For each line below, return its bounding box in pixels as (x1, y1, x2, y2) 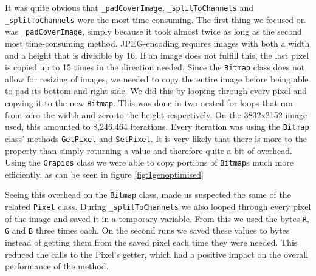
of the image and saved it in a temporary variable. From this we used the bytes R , (5, 212, 309, 224)
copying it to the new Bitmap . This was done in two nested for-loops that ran (5, 96, 293, 109)
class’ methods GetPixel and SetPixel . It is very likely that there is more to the (5, 132, 307, 144)
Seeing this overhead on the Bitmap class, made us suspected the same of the (5, 188, 291, 201)
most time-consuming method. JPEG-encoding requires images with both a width (5, 36, 310, 49)
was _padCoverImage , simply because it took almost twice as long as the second (5, 25, 302, 38)
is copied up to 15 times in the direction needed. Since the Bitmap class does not (5, 61, 305, 73)
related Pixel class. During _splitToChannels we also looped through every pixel (5, 200, 311, 213)
